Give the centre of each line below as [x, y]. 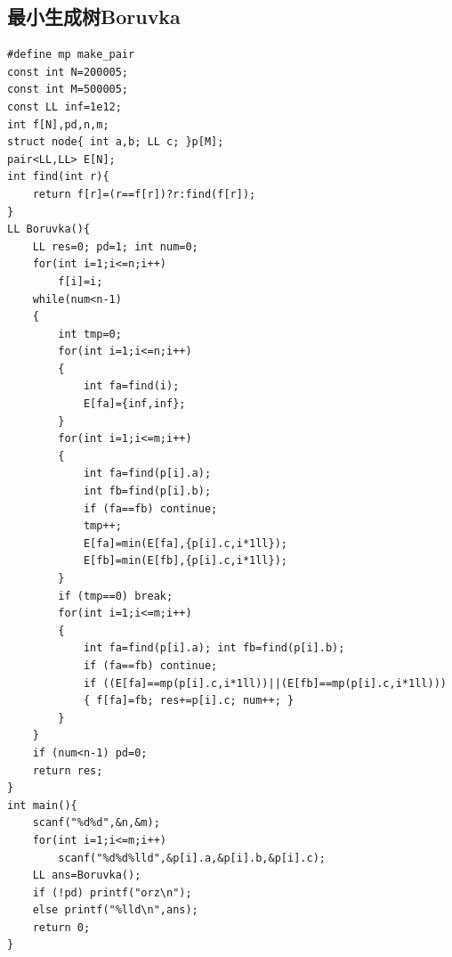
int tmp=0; [90, 334]
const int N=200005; [68, 72]
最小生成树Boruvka [94, 16]
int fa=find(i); [131, 386]
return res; [68, 770]
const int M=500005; [68, 90]
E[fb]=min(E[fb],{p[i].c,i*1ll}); [185, 561]
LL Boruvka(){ [49, 229]
